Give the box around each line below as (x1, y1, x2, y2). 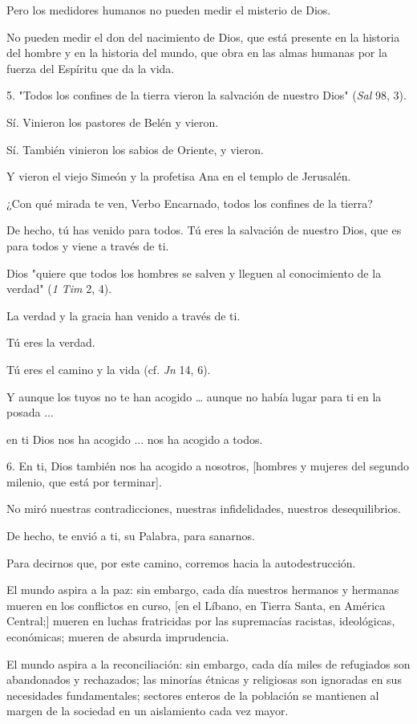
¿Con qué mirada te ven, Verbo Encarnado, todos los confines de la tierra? (6, 194, 373, 211)
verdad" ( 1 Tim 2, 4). (6, 280, 112, 297)
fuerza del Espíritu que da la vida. (6, 59, 175, 76)
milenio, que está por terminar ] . (6, 473, 162, 490)
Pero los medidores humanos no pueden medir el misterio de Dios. (6, 2, 331, 18)
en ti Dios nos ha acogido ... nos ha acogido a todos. (6, 430, 263, 447)
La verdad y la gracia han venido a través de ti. (6, 307, 241, 323)
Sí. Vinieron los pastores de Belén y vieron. (6, 113, 219, 130)
